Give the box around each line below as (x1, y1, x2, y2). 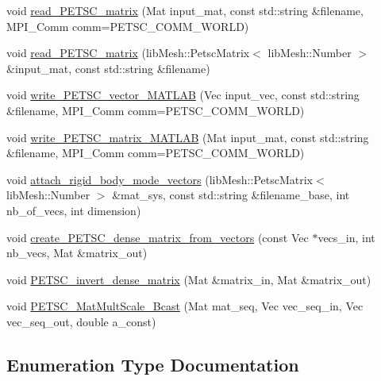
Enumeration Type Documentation (6, 352, 299, 376)
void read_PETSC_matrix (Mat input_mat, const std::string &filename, (6, 2, 364, 18)
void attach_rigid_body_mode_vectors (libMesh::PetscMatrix (6, 171, 313, 187)
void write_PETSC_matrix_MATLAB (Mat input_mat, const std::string (6, 129, 369, 145)
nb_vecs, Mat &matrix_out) (6, 244, 148, 261)
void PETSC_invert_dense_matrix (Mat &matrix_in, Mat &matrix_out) (6, 271, 371, 287)
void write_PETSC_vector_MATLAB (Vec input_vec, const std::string (6, 87, 360, 103)
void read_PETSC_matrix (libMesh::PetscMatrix (6, 44, 250, 61)
